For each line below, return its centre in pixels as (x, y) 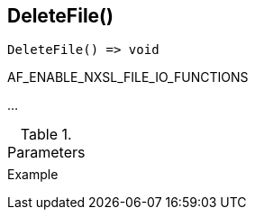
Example (33, 175)
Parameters (46, 153)
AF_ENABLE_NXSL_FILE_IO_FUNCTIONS (128, 77)
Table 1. (46, 135)
